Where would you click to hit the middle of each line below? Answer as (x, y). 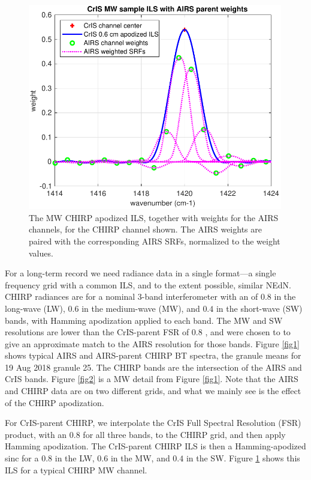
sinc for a (22, 458)
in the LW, (75, 458)
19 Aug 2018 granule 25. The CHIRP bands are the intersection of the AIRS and (153, 367)
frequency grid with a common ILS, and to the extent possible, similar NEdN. (148, 284)
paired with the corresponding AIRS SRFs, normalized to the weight (155, 241)
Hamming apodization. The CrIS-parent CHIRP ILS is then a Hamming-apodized (155, 446)
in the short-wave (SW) (259, 308)
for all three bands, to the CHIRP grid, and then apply (184, 434)
